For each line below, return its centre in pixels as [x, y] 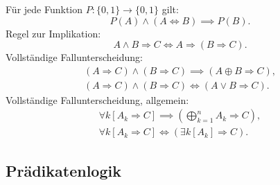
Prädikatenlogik [63, 170]
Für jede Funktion [44, 9]
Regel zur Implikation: [53, 33]
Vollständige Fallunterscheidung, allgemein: [97, 99]
